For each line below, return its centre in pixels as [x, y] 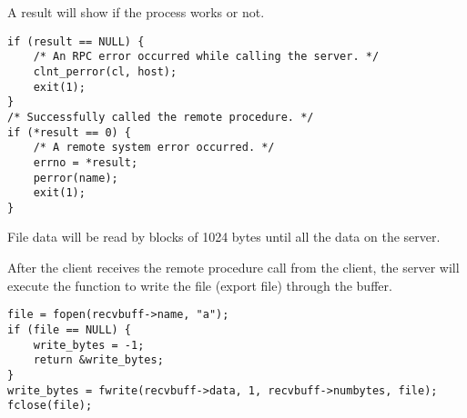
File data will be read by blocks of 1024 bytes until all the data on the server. [224, 237]
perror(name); [76, 178]
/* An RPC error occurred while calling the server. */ [206, 57]
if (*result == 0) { [70, 132]
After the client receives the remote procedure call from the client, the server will [233, 268]
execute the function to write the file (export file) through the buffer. [200, 285]
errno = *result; [86, 162]
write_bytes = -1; [89, 345]
